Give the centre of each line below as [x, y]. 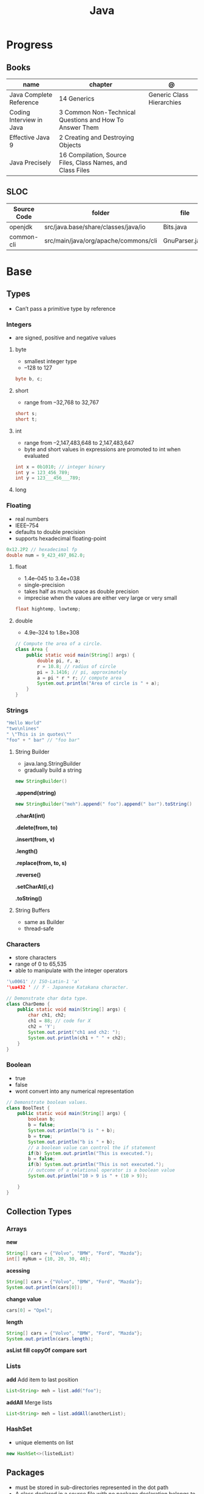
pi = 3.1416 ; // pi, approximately [82, 672]
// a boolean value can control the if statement [92, 1147]
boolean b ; [42, 1119]
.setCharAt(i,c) [34, 886]
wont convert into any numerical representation [74, 1091]
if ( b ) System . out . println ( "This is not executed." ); [96, 1165]
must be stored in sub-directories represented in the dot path [92, 1487]
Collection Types [39, 1211]
